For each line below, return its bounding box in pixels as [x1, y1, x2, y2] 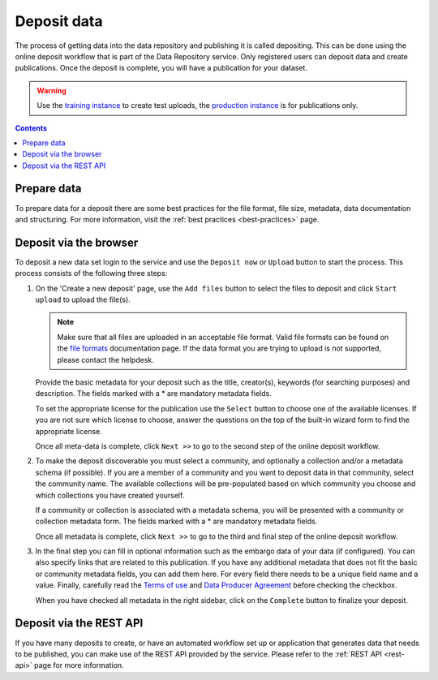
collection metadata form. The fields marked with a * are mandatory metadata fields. [35, 516, 318, 527]
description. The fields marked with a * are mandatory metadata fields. [35, 389, 272, 398]
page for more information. [33, 661, 125, 670]
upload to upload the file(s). [35, 295, 131, 304]
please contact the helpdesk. [57, 355, 154, 364]
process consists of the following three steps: [15, 269, 168, 278]
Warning [36, 85, 67, 95]
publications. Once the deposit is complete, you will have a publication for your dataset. [15, 63, 308, 73]
